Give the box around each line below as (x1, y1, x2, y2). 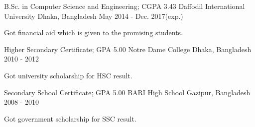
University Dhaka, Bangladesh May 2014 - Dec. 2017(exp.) (4, 10, 183, 21)
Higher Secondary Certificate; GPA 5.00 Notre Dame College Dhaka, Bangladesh (4, 44, 252, 54)
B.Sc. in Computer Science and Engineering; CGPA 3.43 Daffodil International (4, 1, 245, 11)
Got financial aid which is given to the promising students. (4, 27, 183, 38)
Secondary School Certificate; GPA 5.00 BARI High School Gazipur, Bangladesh (4, 87, 251, 97)
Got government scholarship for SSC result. (4, 113, 136, 124)
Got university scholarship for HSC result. (4, 70, 132, 80)
